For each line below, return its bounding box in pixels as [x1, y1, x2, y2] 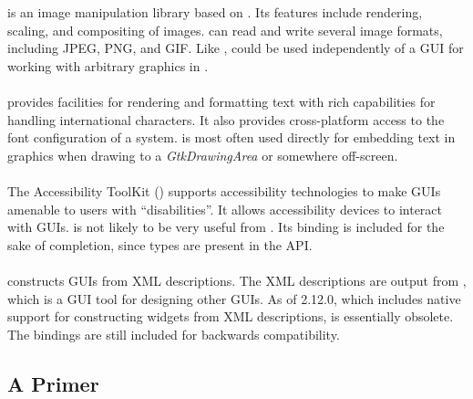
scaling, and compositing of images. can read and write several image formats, [7, 20, 443, 39]
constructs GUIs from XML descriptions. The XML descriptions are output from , [7, 270, 467, 289]
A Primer [7, 369, 99, 397]
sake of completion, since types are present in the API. [7, 235, 313, 254]
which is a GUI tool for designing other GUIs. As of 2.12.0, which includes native [7, 289, 461, 308]
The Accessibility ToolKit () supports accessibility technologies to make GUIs [7, 181, 441, 200]
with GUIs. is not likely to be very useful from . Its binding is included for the [7, 217, 445, 236]
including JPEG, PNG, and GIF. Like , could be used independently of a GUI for [7, 38, 464, 58]
